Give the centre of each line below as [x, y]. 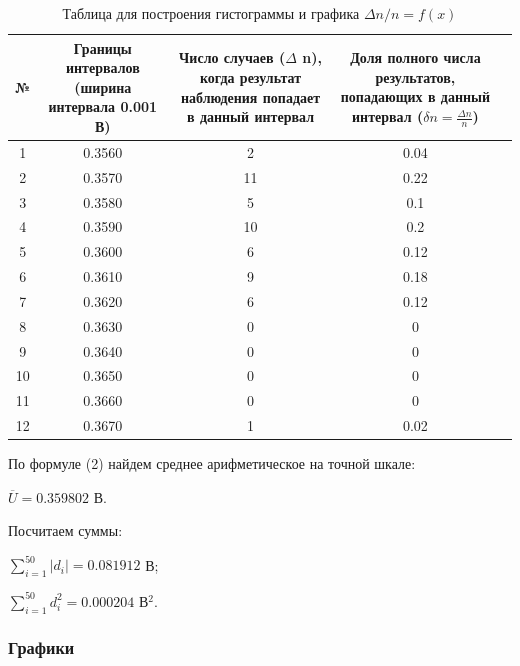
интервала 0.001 [103, 106]
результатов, [415, 76]
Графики [41, 647]
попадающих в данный [415, 96]
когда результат [250, 76]
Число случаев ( [232, 57]
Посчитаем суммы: [65, 530]
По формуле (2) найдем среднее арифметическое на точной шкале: [212, 463]
